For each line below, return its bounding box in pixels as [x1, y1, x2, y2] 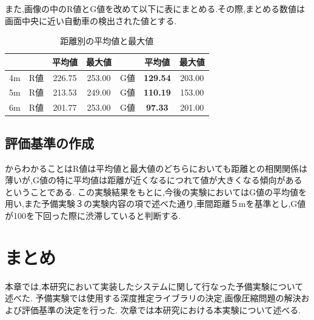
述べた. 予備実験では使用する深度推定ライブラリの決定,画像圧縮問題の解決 [5, 292, 301, 304]
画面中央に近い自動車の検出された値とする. [5, 14, 177, 27]
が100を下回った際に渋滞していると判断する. [5, 209, 181, 221]
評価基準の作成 [5, 133, 94, 152]
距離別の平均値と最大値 [60, 34, 154, 47]
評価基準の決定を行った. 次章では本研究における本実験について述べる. [21, 303, 301, 316]
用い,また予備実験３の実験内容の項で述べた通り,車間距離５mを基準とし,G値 [5, 197, 306, 210]
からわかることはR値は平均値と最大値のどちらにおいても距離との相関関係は [5, 162, 308, 174]
